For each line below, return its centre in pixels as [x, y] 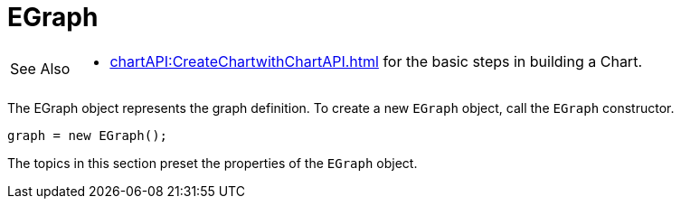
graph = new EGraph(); [88, 135]
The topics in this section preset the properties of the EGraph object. [213, 163]
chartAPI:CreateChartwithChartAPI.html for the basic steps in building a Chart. [376, 61]
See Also [40, 68]
